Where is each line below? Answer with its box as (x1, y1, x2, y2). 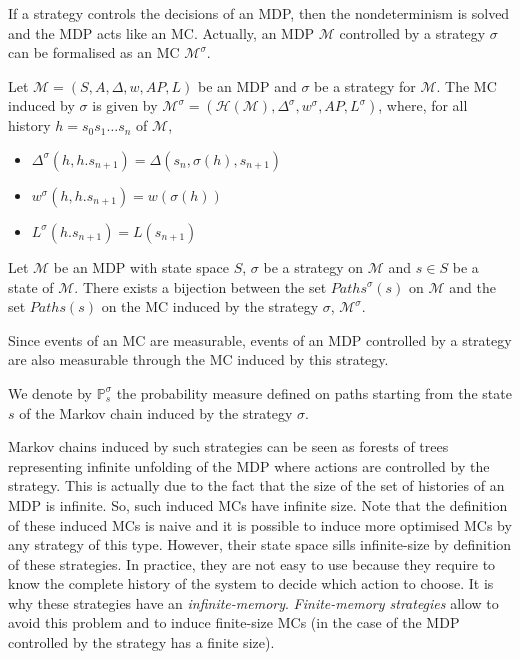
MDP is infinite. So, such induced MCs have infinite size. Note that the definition (8, 494, 508, 515)
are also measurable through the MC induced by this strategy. (8, 349, 389, 370)
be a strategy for (314, 75, 416, 96)
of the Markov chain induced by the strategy (19, 402, 293, 423)
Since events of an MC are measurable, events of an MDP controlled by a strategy (8, 329, 512, 350)
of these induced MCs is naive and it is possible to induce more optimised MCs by (8, 514, 512, 535)
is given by (92, 95, 158, 116)
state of (8, 276, 54, 297)
